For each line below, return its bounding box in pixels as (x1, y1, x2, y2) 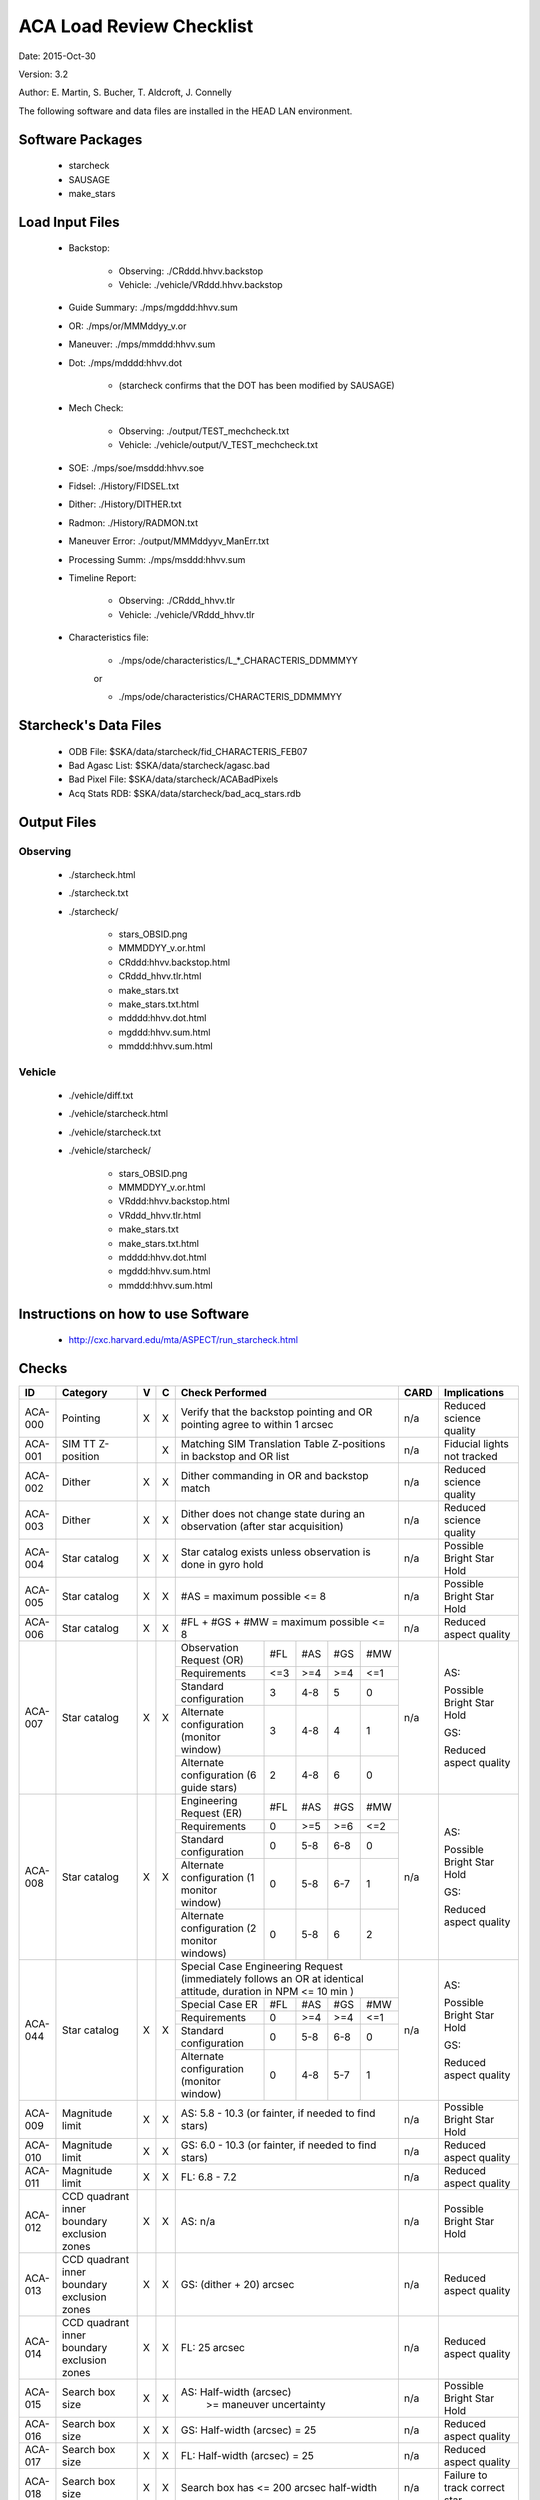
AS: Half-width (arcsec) (180, 2385, 292, 2399)
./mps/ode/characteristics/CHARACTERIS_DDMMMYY (118, 691, 342, 703)
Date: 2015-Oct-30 (18, 50, 97, 62)
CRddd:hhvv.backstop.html (118, 956, 230, 968)
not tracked (443, 1450, 499, 1464)
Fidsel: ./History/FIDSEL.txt (68, 480, 180, 492)
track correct (443, 2481, 505, 2495)
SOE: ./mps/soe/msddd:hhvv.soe (68, 461, 205, 474)
